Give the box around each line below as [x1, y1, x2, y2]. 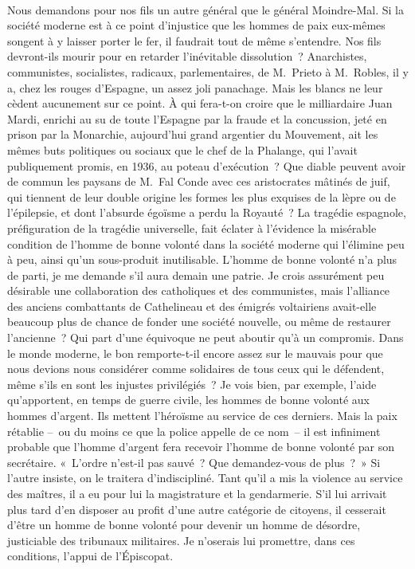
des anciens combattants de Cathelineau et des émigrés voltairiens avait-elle [7, 297, 377, 314]
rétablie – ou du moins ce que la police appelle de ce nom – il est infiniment [7, 422, 381, 439]
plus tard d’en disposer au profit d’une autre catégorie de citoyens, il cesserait [7, 500, 386, 517]
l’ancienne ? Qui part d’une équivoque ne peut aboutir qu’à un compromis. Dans [7, 329, 404, 346]
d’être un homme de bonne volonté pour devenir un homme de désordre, [7, 516, 361, 533]
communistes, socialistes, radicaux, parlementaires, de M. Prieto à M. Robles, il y [7, 63, 409, 80]
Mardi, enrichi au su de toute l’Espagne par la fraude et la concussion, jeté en [7, 110, 387, 127]
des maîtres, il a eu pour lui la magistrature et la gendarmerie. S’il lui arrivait [7, 485, 387, 501]
